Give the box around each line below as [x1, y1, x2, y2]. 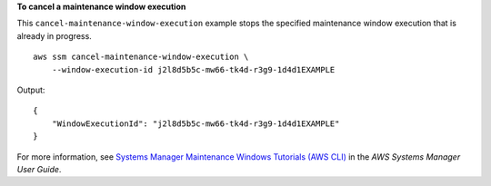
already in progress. [16, 30, 93, 41]
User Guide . [16, 163, 62, 174]
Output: [16, 84, 45, 95]
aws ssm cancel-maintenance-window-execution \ [33, 52, 249, 63]
